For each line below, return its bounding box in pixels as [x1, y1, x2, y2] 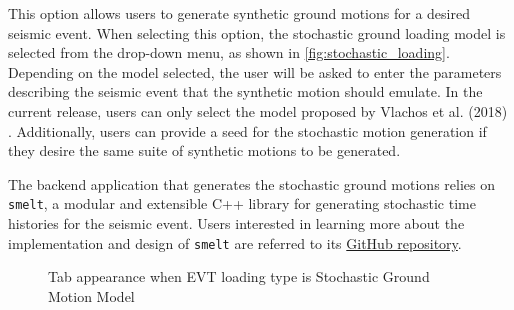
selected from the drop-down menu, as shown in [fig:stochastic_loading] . [8, 42, 450, 63]
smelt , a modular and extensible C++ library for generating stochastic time [8, 193, 476, 214]
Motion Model [48, 285, 135, 306]
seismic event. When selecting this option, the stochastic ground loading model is [8, 22, 506, 43]
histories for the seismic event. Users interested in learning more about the [8, 213, 465, 233]
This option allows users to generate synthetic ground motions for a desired [8, 3, 470, 23]
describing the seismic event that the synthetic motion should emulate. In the [8, 81, 483, 102]
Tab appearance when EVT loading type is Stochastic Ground [48, 266, 430, 287]
